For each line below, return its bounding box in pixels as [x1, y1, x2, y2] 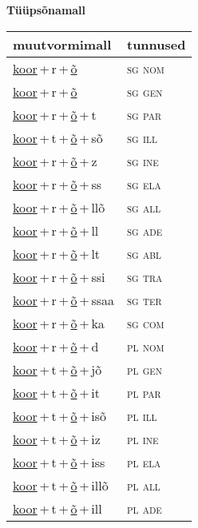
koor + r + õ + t [13, 105, 97, 124]
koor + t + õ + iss [13, 452, 105, 471]
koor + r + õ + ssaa [13, 290, 114, 309]
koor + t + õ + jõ [13, 359, 102, 379]
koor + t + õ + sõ [13, 128, 103, 147]
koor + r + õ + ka [13, 313, 105, 332]
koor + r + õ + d [13, 336, 99, 355]
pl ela [126, 452, 161, 471]
